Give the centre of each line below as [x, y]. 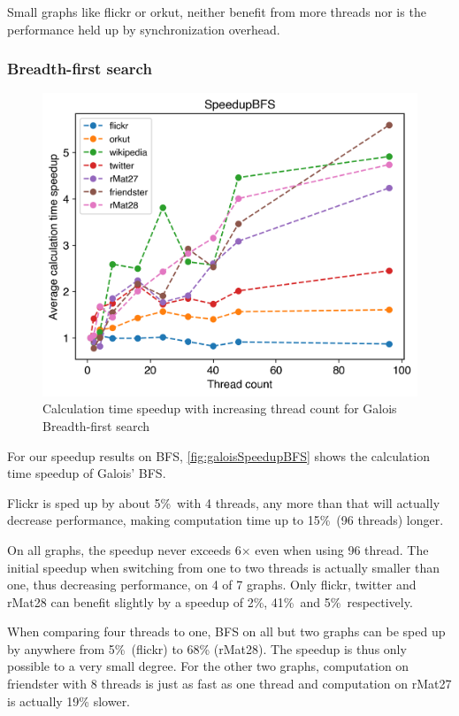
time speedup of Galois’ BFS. [87, 473]
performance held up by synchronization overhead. [144, 29]
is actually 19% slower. [69, 701]
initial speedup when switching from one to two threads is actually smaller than [223, 567]
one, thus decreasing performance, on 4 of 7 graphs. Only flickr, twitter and [212, 585]
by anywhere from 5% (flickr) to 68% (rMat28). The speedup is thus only [207, 648]
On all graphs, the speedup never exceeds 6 [124, 549]
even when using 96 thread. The [342, 549]
